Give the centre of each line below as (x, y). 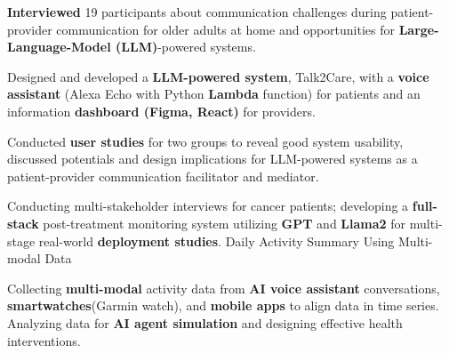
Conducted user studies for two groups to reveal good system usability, (205, 141)
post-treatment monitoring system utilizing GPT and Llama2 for (224, 223)
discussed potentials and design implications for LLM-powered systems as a (212, 159)
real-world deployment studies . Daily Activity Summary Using (216, 241)
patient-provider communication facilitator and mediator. (163, 176)
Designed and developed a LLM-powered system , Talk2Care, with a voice (218, 76)
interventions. (44, 340)
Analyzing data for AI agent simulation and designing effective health (205, 322)
